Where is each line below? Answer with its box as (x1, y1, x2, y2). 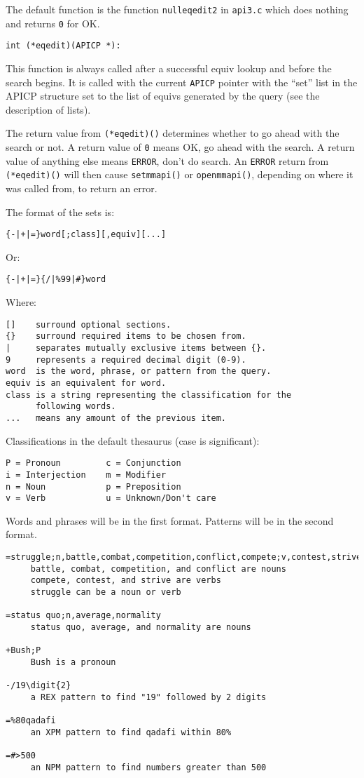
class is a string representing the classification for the (6, 389, 292, 400)
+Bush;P (6, 645, 41, 656)
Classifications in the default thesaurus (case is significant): (6, 433, 260, 448)
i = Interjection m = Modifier (6, 469, 167, 480)
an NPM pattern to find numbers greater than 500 (30, 762, 267, 772)
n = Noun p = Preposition (6, 481, 181, 492)
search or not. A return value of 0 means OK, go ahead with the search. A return (6, 140, 355, 154)
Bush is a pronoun (30, 657, 116, 667)
